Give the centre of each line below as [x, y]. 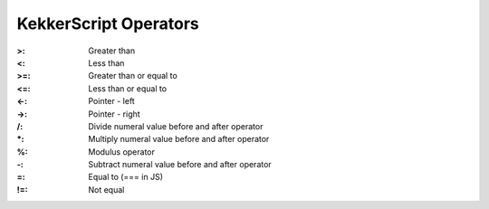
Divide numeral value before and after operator [176, 126]
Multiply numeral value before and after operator [179, 139]
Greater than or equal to [133, 76]
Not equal [106, 189]
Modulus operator [122, 152]
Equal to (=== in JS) [125, 177]
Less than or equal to [128, 88]
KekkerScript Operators [108, 24]
